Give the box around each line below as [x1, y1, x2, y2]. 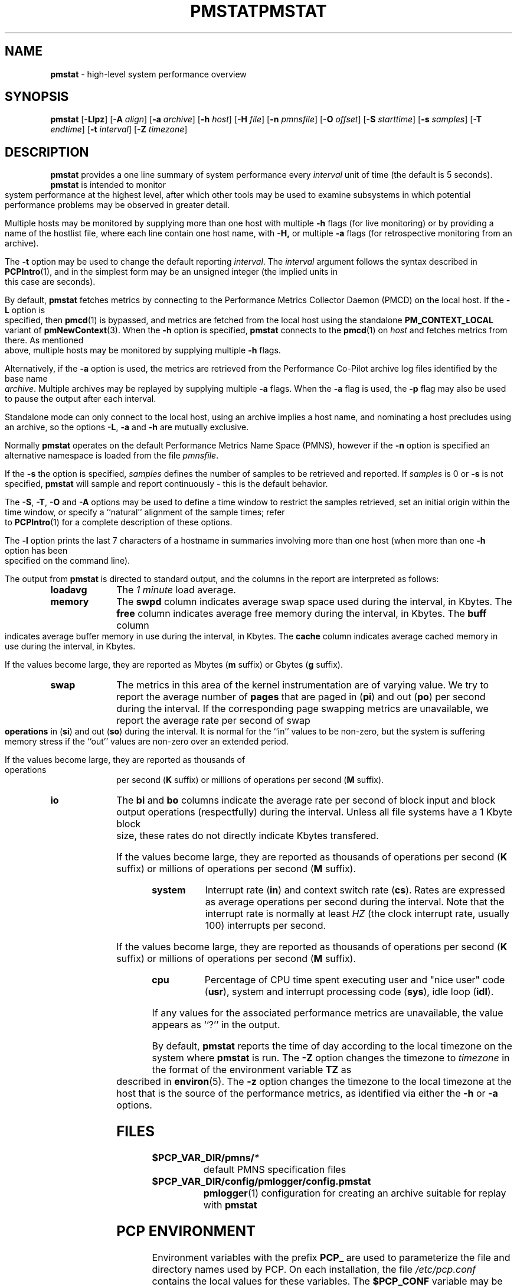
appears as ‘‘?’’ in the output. [152, 1019, 280, 1031]
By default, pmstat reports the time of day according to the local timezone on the [152, 1040, 512, 1052]
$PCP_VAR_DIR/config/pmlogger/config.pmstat [152, 1175, 371, 1188]
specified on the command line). [5, 555, 130, 566]
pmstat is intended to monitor [50, 180, 166, 190]
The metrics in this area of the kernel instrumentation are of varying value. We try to [116, 679, 489, 691]
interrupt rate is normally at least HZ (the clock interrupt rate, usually [205, 908, 510, 920]
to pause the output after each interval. [5, 394, 156, 404]
